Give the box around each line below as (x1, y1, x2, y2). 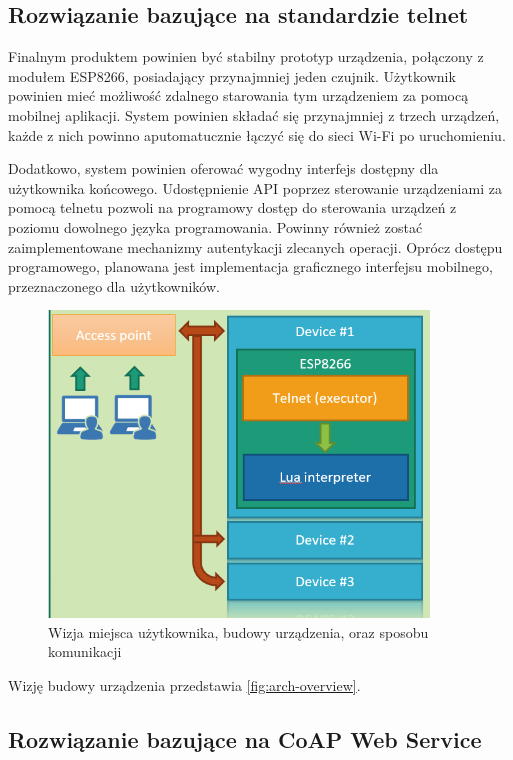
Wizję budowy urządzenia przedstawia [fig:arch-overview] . (8, 674, 361, 695)
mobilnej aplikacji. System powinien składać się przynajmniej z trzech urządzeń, (8, 104, 500, 125)
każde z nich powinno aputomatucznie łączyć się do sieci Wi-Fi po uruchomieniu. (8, 124, 506, 145)
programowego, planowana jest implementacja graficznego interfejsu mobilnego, (8, 256, 493, 277)
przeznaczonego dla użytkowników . (8, 275, 220, 296)
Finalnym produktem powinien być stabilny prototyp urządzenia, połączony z (8, 46, 484, 67)
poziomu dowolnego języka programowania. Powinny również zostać (8, 216, 423, 237)
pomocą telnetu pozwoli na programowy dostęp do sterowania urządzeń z (8, 197, 457, 218)
